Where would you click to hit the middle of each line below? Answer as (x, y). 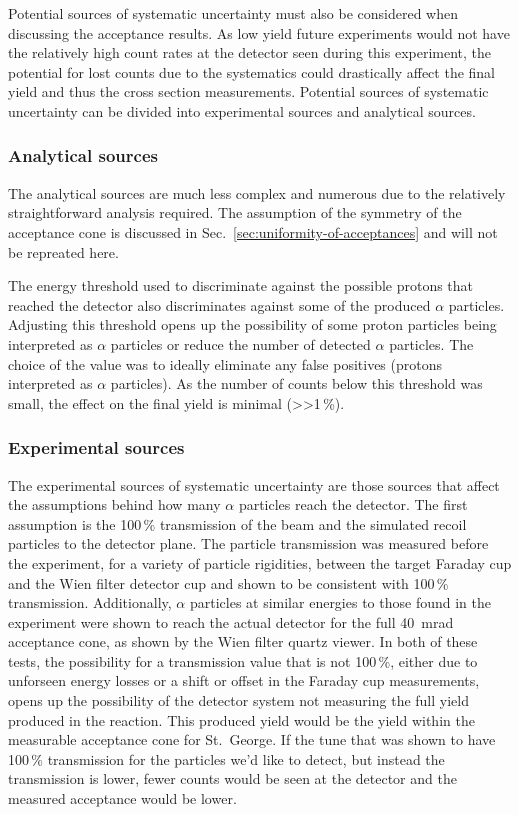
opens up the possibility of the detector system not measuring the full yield (238, 700)
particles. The (431, 343)
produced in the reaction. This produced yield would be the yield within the (241, 719)
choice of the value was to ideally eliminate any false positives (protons (225, 363)
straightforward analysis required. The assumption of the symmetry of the (235, 212)
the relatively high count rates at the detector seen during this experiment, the (250, 52)
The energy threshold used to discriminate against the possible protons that (241, 285)
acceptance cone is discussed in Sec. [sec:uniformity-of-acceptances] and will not (253, 231)
